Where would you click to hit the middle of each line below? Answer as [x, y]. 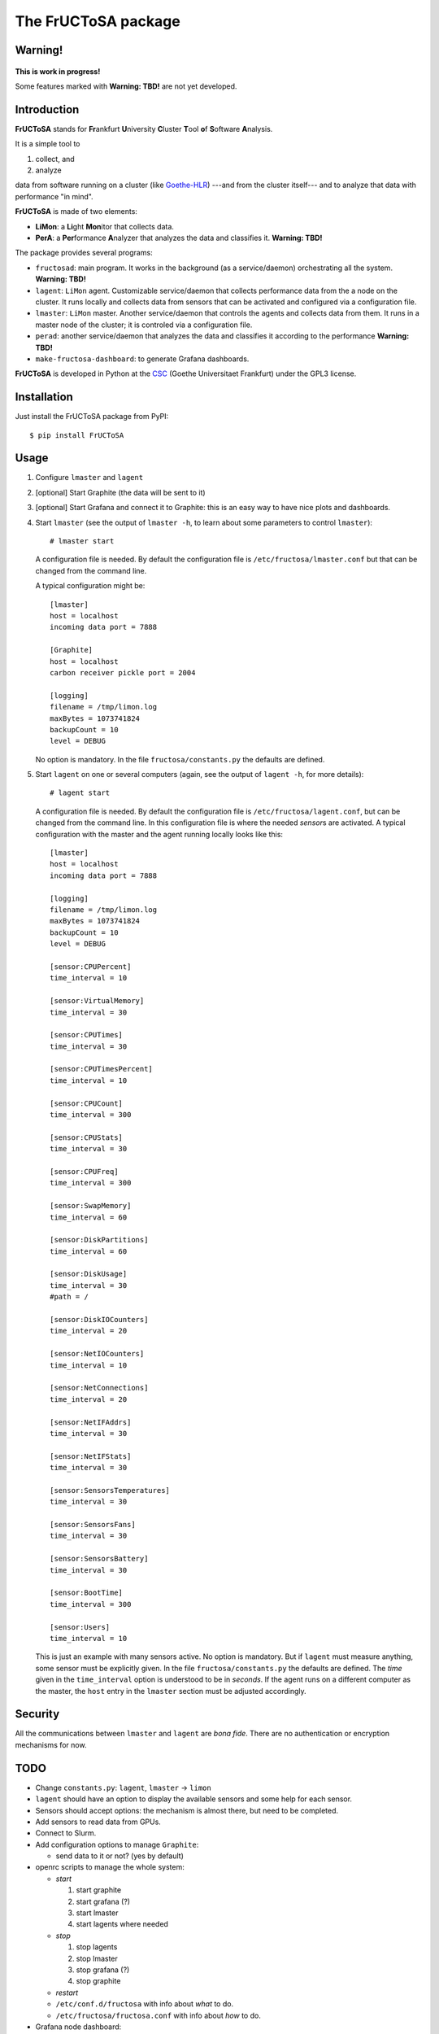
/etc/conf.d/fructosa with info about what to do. [145, 2004]
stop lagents [97, 1947]
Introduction [47, 109]
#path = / [69, 1297]
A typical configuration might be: [90, 586]
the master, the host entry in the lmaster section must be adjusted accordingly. [171, 1691]
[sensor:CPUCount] [87, 1103]
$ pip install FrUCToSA [77, 435]
